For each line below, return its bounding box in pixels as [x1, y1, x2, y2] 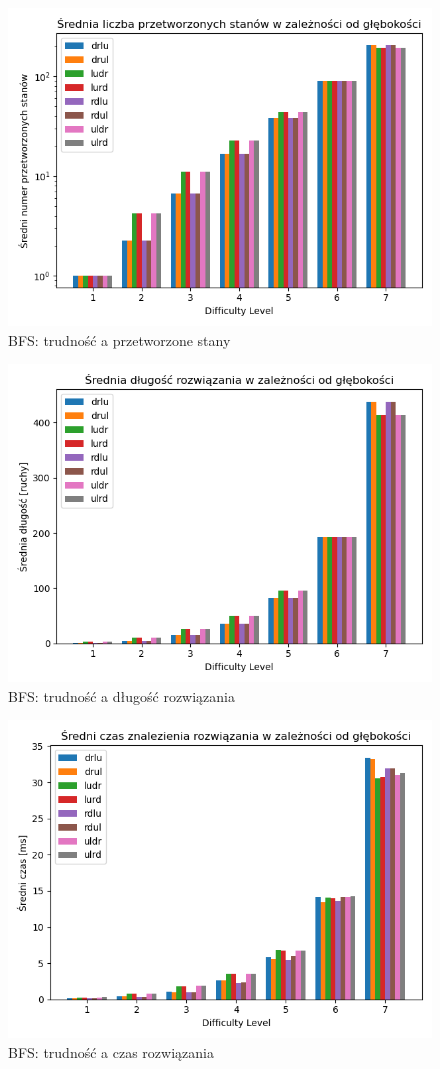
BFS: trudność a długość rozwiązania [8, 685, 235, 706]
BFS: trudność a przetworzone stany [8, 329, 231, 350]
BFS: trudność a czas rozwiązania [8, 1041, 214, 1062]
